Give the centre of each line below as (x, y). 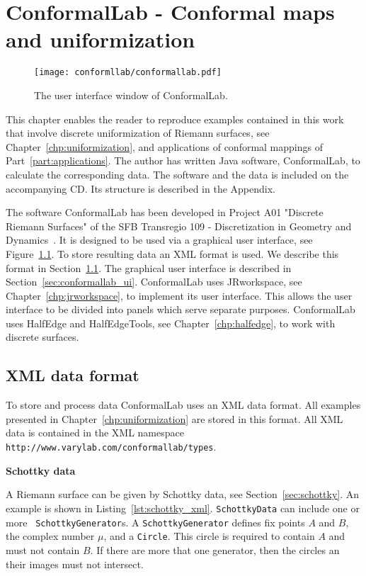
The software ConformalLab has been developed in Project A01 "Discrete (165, 212)
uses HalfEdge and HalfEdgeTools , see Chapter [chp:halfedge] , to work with (171, 323)
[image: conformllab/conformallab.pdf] (128, 73)
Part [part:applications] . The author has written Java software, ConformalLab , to (183, 160)
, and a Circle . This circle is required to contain (209, 536)
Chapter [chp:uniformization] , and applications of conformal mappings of (164, 146)
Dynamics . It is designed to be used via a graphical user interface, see (159, 240)
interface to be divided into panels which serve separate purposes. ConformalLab (181, 309)
